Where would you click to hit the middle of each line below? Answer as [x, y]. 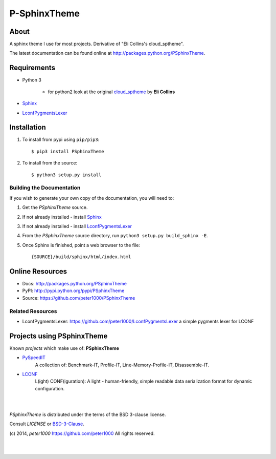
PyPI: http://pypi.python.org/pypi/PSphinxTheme [73, 291]
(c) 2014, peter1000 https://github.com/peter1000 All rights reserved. [82, 433]
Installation [28, 127]
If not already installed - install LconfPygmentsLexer [77, 226]
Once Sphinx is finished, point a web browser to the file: [81, 245]
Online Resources [38, 271]
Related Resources [33, 311]
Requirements [32, 68]
